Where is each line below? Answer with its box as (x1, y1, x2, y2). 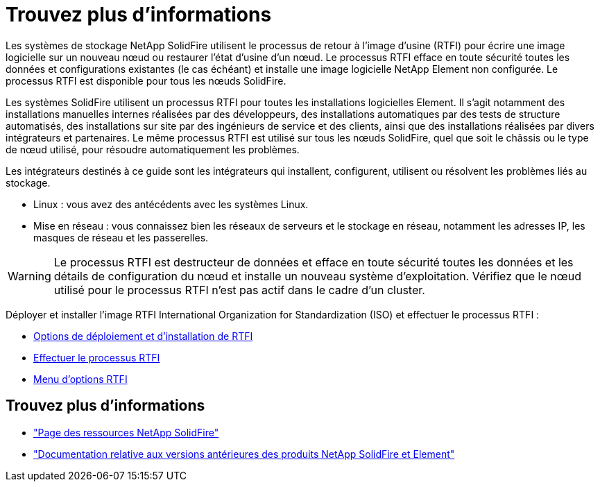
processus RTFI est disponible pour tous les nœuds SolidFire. (6, 74, 286, 87)
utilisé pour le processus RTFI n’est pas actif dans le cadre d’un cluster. (53, 282, 425, 297)
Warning (8, 268, 51, 283)
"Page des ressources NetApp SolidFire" (33, 426, 219, 438)
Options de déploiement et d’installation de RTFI (33, 330, 253, 342)
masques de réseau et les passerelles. (33, 231, 209, 243)
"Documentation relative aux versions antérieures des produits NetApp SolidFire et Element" (33, 447, 455, 460)
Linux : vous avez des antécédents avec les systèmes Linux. (33, 198, 309, 210)
